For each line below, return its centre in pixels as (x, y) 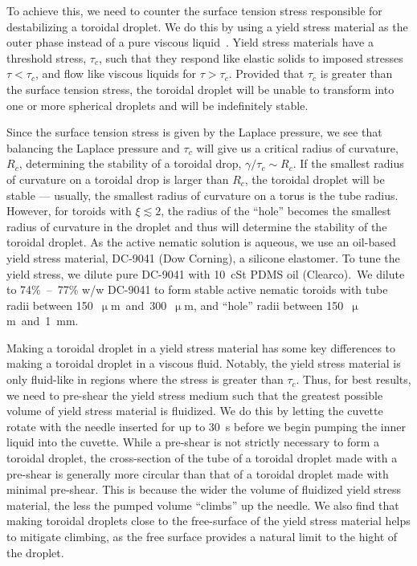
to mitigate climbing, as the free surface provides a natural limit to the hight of (202, 536)
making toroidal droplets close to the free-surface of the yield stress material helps (208, 521)
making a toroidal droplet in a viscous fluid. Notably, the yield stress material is (204, 363)
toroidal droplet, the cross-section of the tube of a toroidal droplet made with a (202, 458)
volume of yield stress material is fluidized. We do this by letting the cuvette (195, 411)
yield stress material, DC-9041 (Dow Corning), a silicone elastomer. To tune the (203, 257)
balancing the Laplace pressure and (93, 147)
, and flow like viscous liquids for (116, 73)
